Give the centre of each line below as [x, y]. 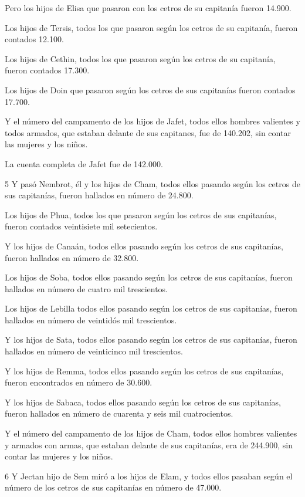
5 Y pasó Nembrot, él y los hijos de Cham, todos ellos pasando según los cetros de [152, 183]
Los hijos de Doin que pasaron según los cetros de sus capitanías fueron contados [150, 89]
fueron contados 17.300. [47, 70]
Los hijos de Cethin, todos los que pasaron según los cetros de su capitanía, [140, 58]
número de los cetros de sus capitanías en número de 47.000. [113, 487]
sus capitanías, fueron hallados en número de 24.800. [99, 195]
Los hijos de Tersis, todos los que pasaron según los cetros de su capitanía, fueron [151, 27]
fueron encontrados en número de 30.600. [79, 382]
